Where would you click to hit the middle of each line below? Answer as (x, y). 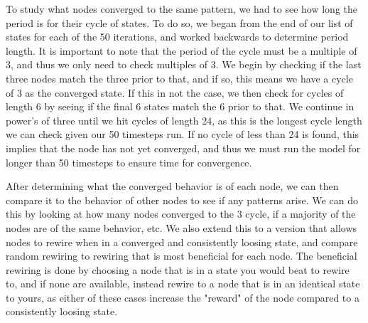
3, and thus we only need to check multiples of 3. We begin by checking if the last (184, 64)
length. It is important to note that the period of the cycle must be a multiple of (182, 50)
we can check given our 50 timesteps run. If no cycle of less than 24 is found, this (183, 134)
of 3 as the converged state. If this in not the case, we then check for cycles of (175, 92)
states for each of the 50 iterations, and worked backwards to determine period (177, 37)
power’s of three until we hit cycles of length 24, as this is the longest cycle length (184, 120)
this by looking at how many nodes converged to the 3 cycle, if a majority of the (181, 214)
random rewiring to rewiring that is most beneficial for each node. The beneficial (182, 256)
